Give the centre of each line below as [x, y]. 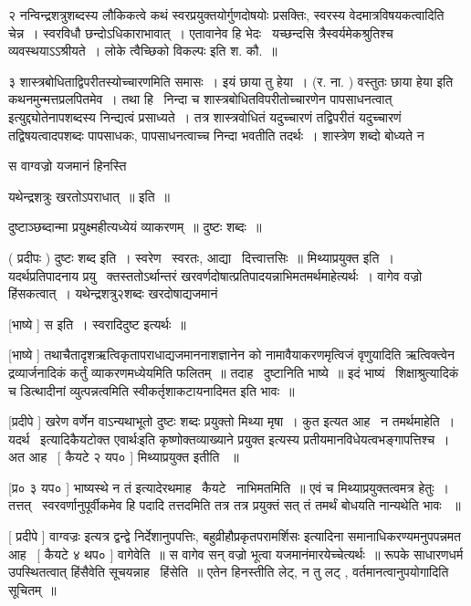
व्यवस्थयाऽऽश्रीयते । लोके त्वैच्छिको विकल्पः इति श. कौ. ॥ [143, 51]
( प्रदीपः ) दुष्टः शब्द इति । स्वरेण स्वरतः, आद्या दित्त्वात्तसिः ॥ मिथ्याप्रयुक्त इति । [201, 257]
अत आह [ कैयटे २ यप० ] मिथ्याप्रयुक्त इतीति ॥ [124, 457]
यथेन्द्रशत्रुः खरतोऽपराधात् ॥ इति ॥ [89, 196]
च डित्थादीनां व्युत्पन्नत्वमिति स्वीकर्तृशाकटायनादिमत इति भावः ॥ [152, 390]
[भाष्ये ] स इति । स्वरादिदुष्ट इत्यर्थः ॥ [97, 324]
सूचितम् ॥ [32, 589]
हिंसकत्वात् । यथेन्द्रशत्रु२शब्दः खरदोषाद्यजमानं [113, 293]
